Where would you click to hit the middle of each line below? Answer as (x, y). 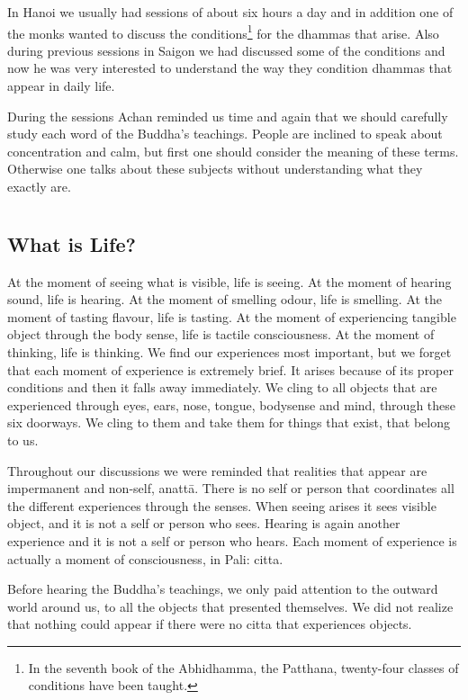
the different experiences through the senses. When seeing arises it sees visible (222, 505)
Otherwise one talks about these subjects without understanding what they (215, 169)
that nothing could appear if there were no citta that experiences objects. (210, 624)
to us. (23, 440)
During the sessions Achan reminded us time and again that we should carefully (228, 116)
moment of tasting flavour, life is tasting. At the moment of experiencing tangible (232, 316)
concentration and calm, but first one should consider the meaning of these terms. (233, 151)
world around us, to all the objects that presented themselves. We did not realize (230, 606)
